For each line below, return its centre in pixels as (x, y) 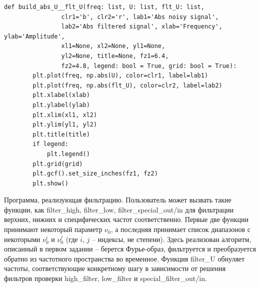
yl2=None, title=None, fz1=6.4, (115, 56)
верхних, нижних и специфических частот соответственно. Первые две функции (126, 219)
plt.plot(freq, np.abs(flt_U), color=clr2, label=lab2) (127, 85)
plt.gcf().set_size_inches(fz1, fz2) (95, 174)
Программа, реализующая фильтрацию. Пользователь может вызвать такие (118, 200)
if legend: (50, 144)
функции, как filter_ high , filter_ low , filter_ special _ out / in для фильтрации (119, 209)
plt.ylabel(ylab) (61, 105)
